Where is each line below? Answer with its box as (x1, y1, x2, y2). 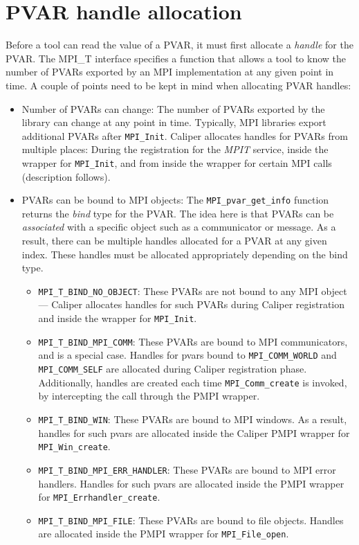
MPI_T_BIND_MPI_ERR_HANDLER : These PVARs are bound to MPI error (38, 462, 336, 476)
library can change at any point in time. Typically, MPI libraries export (21, 115, 326, 129)
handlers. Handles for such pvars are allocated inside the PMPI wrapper (38, 476, 344, 490)
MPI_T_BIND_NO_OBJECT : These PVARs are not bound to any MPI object (38, 283, 347, 298)
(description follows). (21, 169, 111, 184)
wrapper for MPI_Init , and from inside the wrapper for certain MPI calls (21, 155, 332, 170)
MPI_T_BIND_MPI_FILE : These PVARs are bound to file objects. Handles (38, 512, 344, 527)
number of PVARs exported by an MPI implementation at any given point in (6, 64, 334, 79)
